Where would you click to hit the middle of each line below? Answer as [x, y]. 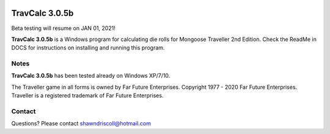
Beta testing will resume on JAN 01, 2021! [63, 28]
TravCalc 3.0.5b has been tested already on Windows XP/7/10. [91, 76]
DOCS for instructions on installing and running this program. [88, 48]
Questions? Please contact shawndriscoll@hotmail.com [81, 124]
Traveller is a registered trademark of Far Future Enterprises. [87, 95]
